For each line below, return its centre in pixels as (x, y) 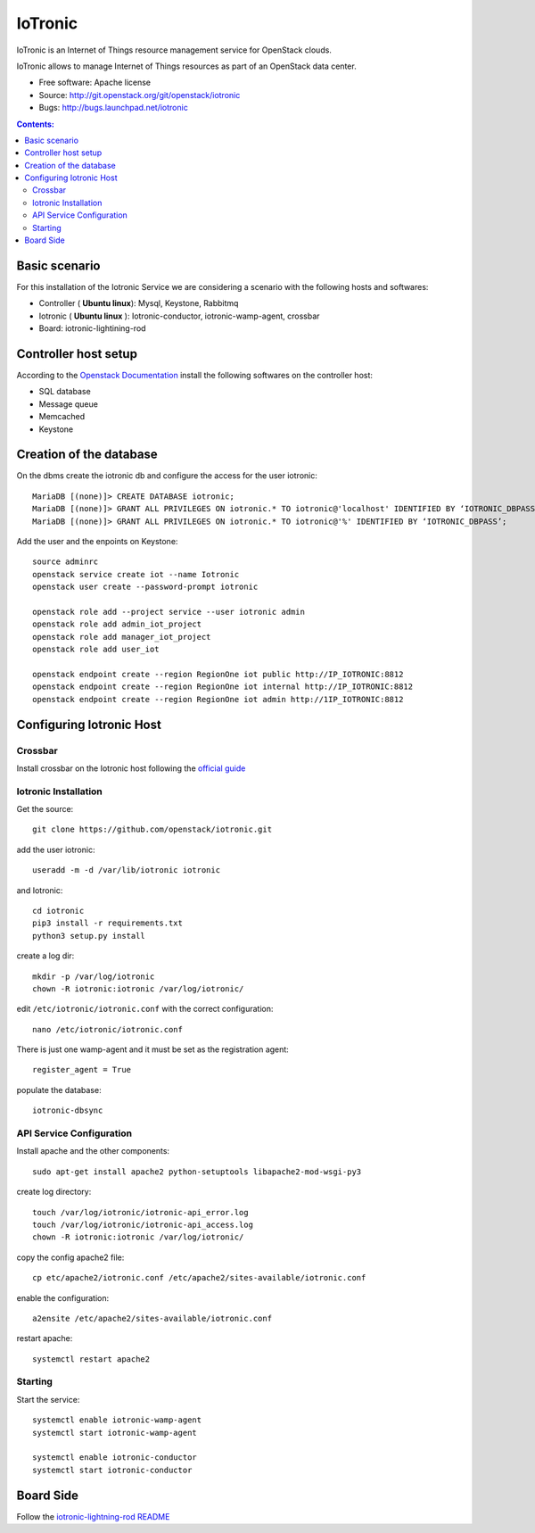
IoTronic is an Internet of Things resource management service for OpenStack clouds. (174, 50)
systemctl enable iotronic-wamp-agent (117, 1420)
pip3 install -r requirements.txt (107, 923)
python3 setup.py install (89, 936)
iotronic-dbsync (68, 1110)
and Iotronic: (40, 890)
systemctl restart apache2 (91, 1359)
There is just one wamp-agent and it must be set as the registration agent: (152, 1049)
